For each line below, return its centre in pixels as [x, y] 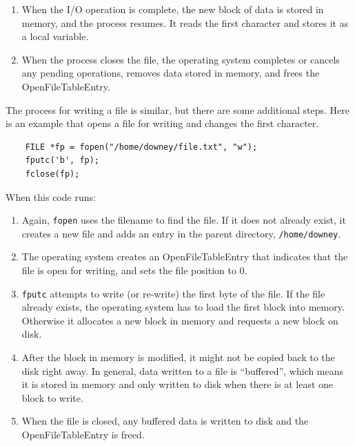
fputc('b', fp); [62, 161]
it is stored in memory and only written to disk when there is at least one [177, 384]
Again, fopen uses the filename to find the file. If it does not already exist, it [184, 220]
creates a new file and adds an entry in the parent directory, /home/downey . [181, 233]
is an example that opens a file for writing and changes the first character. [162, 123]
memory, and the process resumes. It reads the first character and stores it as [185, 22]
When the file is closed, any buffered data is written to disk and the [165, 421]
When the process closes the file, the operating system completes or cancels [181, 59]
